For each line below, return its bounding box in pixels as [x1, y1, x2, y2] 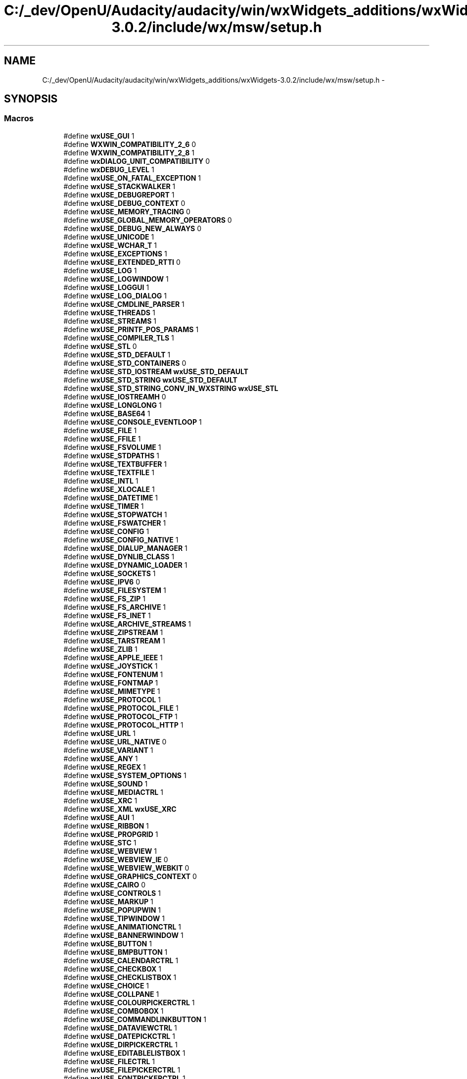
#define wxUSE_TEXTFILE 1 [63, 468, 154, 477]
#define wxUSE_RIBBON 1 [63, 821, 149, 830]
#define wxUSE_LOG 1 [63, 266, 137, 275]
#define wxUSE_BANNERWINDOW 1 [63, 931, 184, 939]
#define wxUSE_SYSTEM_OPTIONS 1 [63, 771, 187, 780]
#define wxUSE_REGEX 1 [63, 762, 146, 771]
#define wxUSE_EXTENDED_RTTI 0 [63, 257, 181, 266]
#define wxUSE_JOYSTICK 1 [63, 661, 158, 670]
